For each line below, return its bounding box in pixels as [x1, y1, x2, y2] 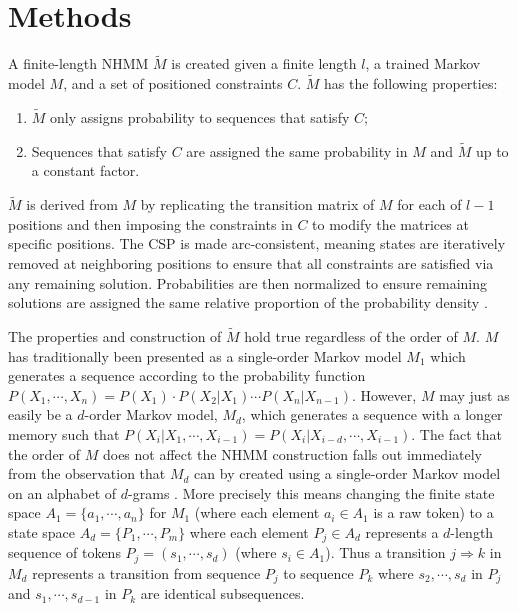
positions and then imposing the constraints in [8, 213, 293, 234]
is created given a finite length [171, 53, 357, 74]
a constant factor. [31, 160, 140, 181]
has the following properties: [324, 73, 498, 94]
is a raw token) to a [373, 502, 494, 523]
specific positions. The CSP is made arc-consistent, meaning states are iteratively [8, 233, 506, 254]
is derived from [26, 194, 118, 215]
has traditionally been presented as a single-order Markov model [8, 345, 402, 366]
